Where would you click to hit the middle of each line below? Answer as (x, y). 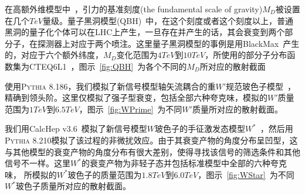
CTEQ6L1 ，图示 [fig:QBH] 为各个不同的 (108, 66)
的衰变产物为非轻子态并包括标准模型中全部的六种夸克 (184, 163)
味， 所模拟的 (31, 174)
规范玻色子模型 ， (261, 86)
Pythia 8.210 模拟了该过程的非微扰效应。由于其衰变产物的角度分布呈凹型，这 (151, 140)
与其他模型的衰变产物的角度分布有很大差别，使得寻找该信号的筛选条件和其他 (152, 151)
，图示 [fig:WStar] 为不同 (246, 174)
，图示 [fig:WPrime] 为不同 (131, 109)
